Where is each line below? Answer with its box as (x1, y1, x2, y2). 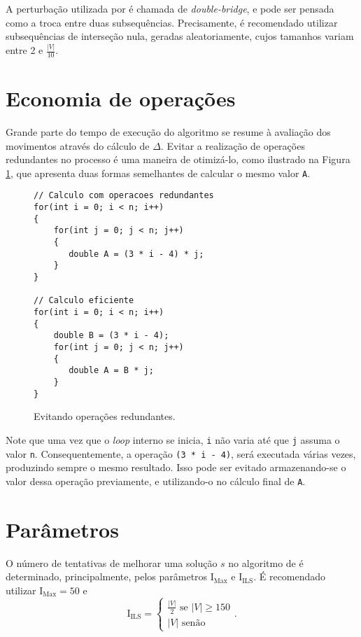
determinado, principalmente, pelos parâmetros (6, 569, 208, 584)
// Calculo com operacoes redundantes (34, 190, 214, 201)
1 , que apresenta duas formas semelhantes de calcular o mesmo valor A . (6, 165, 311, 180)
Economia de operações (6, 84, 236, 113)
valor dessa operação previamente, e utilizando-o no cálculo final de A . (6, 473, 306, 488)
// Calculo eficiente (34, 295, 134, 306)
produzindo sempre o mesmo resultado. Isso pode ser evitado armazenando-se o (6, 460, 346, 475)
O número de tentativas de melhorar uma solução (6, 555, 218, 570)
